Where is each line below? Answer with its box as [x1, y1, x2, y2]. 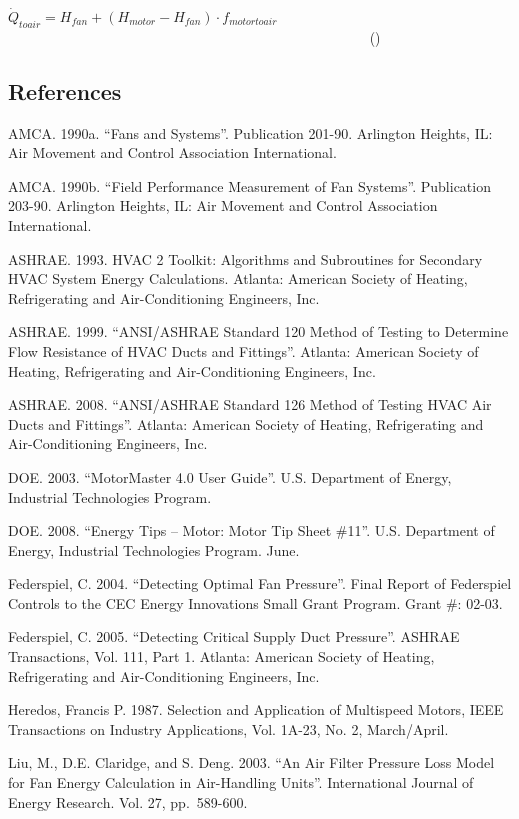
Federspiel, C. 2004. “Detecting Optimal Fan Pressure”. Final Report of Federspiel [8, 573, 512, 594]
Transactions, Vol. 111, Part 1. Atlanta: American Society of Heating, [8, 646, 435, 667]
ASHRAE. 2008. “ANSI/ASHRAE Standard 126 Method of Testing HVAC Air [8, 394, 492, 415]
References [8, 75, 122, 106]
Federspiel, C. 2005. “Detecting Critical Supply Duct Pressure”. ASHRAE [8, 626, 460, 647]
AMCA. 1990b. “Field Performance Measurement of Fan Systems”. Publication [8, 175, 491, 196]
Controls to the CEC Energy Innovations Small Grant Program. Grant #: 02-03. [8, 592, 503, 613]
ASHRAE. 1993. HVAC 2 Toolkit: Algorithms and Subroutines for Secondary [8, 248, 483, 269]
